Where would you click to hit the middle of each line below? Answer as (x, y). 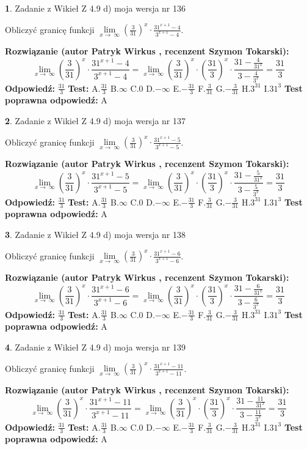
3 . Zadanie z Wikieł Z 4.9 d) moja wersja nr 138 (96, 234)
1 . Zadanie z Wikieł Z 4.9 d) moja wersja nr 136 (96, 8)
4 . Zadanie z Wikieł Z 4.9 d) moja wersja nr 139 (96, 347)
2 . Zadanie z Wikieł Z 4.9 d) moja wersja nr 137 (96, 120)
